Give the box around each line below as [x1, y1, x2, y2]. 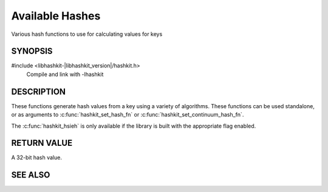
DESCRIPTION [11, 86, 66, 97]
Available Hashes [11, 9, 101, 22]
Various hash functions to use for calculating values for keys [11, 30, 163, 38]
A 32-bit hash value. [11, 154, 62, 161]
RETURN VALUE [11, 138, 73, 148]
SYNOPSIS [11, 46, 53, 57]
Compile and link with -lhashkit [26, 70, 104, 78]
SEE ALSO [11, 170, 50, 180]
